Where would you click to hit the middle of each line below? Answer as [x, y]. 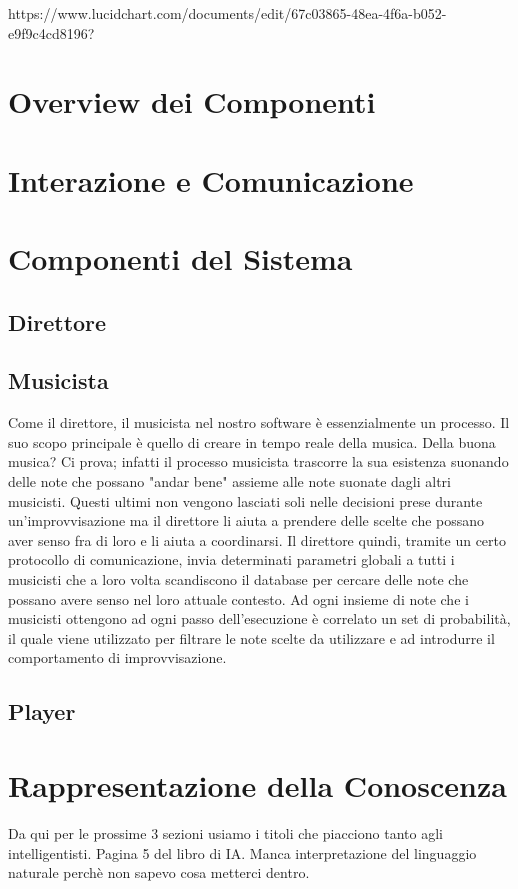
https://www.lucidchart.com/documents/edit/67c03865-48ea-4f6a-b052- [227, 13]
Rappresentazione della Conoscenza [257, 784]
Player [42, 711]
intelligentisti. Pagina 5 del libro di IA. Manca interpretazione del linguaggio [242, 852]
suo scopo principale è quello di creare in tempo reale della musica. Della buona [252, 441]
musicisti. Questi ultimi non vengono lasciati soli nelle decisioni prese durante [245, 500]
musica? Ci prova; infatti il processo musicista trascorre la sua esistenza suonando [258, 461]
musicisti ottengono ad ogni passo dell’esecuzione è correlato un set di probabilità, [259, 618]
